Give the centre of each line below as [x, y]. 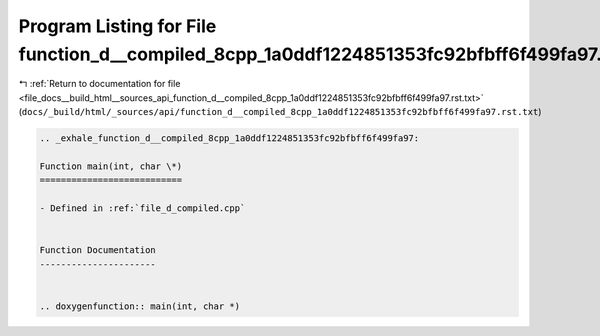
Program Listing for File [117, 26]
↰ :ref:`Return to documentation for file [99, 84]
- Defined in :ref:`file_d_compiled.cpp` [142, 208]
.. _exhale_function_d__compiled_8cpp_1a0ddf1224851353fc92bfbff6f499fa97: [229, 138]
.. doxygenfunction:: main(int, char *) [139, 306]
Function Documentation [98, 250]
